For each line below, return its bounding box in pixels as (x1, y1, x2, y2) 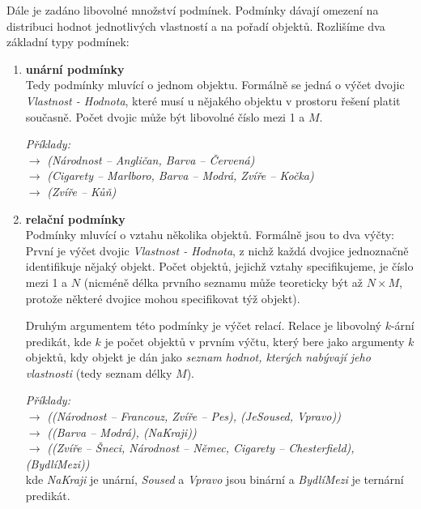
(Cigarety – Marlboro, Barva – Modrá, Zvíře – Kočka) (47, 167, 314, 184)
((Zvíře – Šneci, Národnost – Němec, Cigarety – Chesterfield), (47, 439, 355, 456)
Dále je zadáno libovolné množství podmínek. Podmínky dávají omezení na (6, 2, 379, 18)
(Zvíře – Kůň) (47, 182, 117, 199)
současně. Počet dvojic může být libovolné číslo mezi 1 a (25, 108, 305, 125)
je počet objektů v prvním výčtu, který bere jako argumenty (104, 332, 405, 349)
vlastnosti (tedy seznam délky (25, 364, 172, 381)
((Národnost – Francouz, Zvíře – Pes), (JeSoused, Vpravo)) (47, 408, 341, 425)
